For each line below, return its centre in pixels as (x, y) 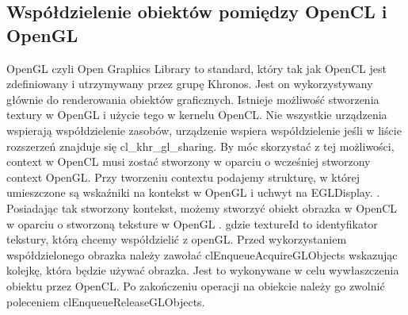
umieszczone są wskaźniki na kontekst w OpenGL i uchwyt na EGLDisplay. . (193, 192)
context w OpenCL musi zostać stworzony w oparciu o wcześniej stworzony (189, 161)
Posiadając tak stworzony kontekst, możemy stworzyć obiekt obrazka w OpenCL (202, 207)
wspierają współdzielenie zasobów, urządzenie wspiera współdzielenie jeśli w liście (204, 130)
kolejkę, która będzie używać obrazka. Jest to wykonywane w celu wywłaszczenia (203, 270)
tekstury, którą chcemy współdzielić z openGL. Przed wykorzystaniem (177, 239)
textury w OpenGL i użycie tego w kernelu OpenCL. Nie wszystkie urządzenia (197, 115)
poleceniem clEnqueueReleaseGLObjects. (106, 301)
